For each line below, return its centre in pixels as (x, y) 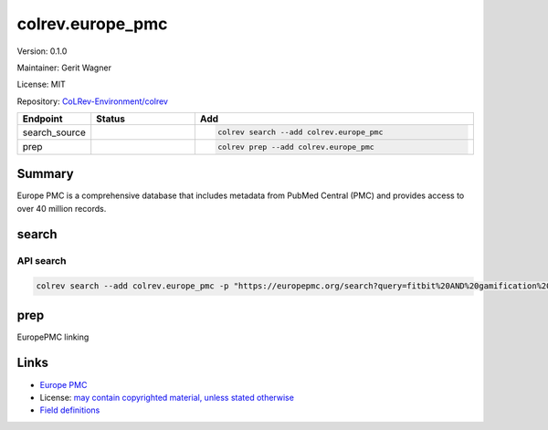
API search (42, 261)
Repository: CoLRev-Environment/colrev (93, 101)
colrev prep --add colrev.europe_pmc (296, 147)
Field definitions (70, 410)
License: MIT (41, 84)
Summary (45, 174)
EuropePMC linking (53, 337)
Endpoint (42, 119)
